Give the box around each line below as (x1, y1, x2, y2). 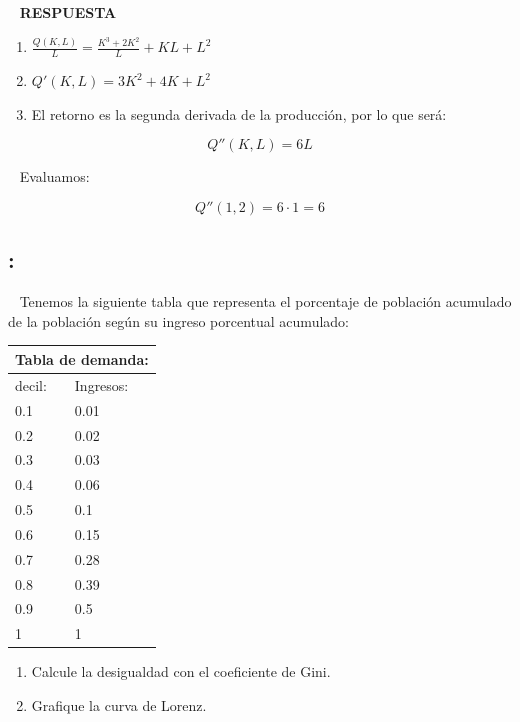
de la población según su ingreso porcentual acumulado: (8, 310, 349, 331)
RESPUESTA (19, 2, 117, 22)
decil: (15, 374, 47, 395)
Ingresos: (74, 374, 129, 395)
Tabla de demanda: (15, 348, 149, 369)
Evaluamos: (19, 166, 90, 187)
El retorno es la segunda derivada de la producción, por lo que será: (31, 103, 447, 124)
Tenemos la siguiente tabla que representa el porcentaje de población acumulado (19, 291, 512, 312)
